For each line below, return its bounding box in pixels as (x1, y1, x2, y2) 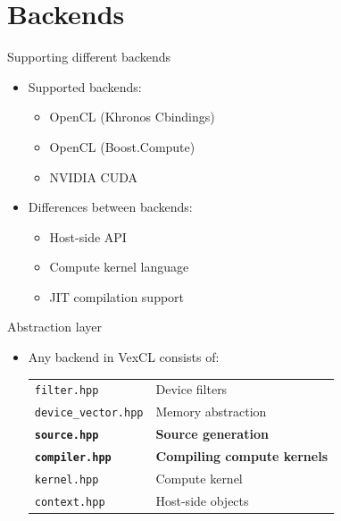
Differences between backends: (28, 197, 193, 216)
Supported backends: (28, 77, 142, 96)
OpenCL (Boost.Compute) (49, 137, 195, 155)
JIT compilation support (49, 287, 185, 306)
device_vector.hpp (34, 407, 144, 420)
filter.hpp (34, 384, 99, 398)
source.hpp (34, 429, 99, 442)
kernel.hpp (34, 474, 99, 487)
